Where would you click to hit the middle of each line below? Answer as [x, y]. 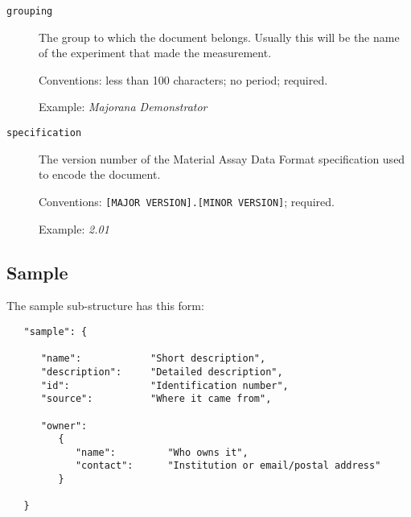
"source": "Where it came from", [156, 399]
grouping [30, 11]
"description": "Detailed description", [162, 372]
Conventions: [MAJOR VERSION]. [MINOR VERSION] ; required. [187, 201]
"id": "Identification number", [164, 385]
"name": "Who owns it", [162, 452]
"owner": [64, 426]
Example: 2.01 [74, 228]
